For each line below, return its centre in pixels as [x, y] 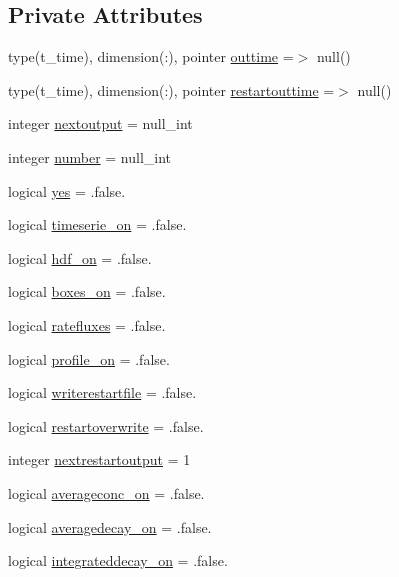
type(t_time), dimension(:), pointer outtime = [151, 56]
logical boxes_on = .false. [87, 291]
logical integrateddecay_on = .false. [118, 560]
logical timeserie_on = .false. [97, 224]
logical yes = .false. [67, 190]
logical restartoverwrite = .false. [106, 425]
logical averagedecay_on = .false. [110, 526]
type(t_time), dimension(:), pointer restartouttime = [171, 89]
